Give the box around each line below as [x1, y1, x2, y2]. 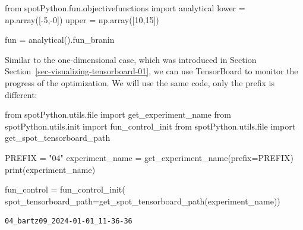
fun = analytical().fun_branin [5, 33, 115, 46]
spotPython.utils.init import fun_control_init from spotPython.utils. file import [5, 119, 296, 132]
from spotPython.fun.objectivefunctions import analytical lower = [5, 2, 245, 14]
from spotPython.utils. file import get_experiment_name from [5, 108, 231, 121]
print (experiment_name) [5, 163, 96, 175]
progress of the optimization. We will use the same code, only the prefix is [5, 76, 274, 89]
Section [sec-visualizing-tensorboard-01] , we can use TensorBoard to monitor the [5, 65, 298, 77]
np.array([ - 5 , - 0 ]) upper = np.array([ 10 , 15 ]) [5, 13, 159, 26]
